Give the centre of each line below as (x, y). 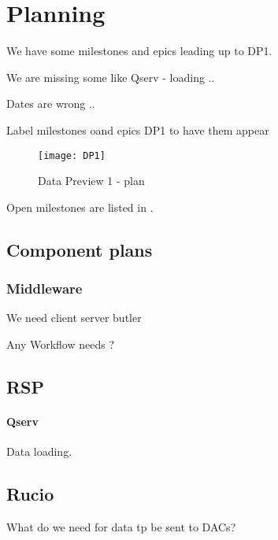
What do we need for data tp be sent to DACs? (121, 526)
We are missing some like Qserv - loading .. (111, 77)
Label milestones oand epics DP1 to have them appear (138, 129)
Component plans (80, 249)
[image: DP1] (72, 155)
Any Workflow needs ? (61, 344)
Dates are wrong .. (51, 104)
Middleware (44, 288)
